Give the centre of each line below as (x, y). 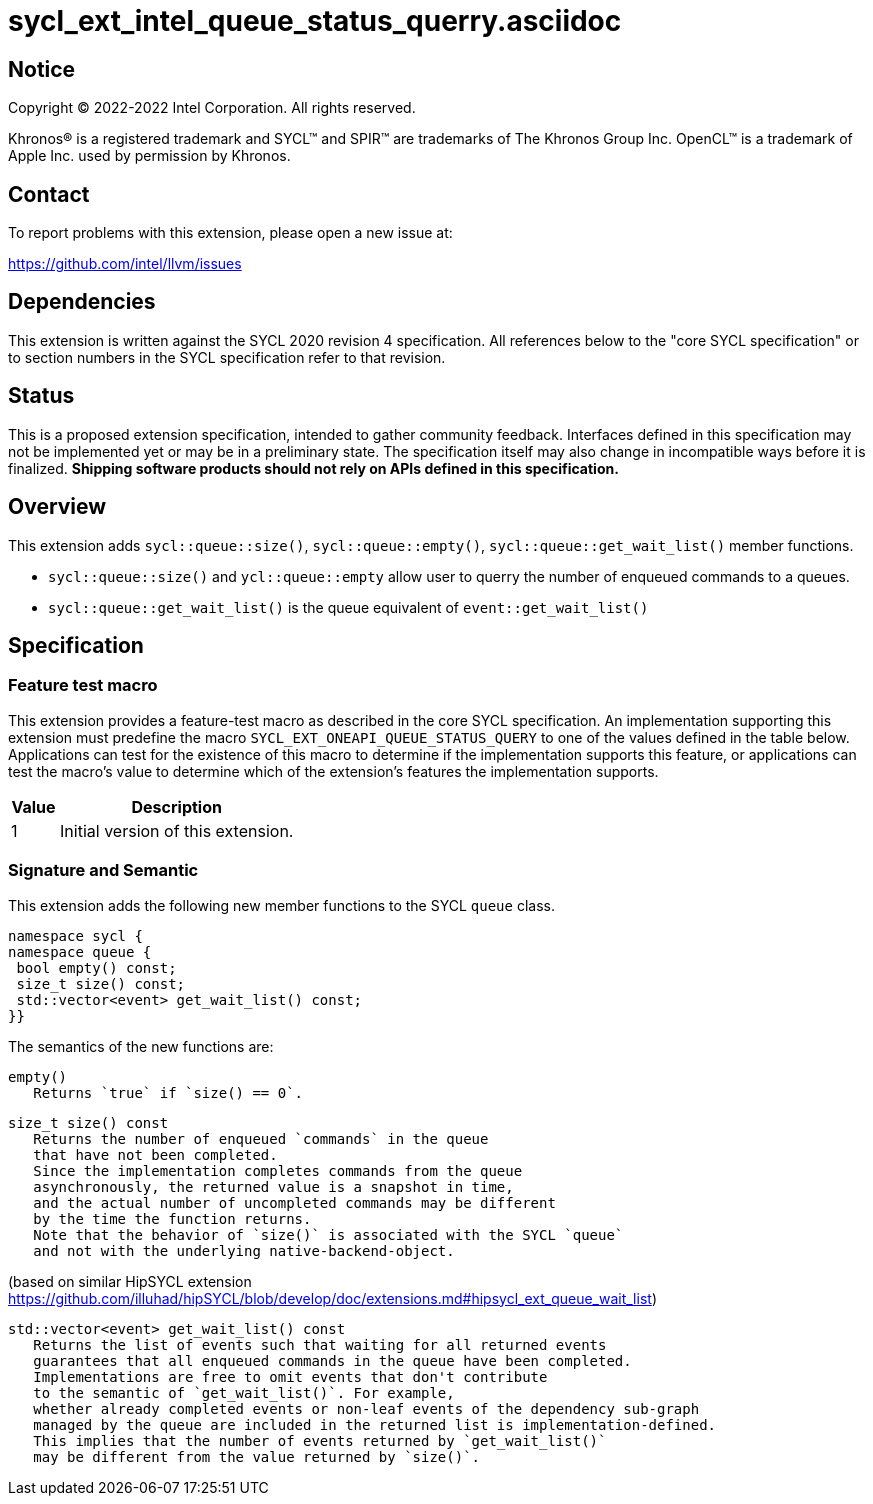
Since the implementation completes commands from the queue (278, 1170)
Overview (57, 507)
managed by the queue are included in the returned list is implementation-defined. (375, 1424)
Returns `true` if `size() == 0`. (168, 1092)
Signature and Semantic (103, 870)
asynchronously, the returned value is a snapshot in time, (273, 1186)
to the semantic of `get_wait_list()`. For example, (244, 1392)
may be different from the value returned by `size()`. (257, 1456)
